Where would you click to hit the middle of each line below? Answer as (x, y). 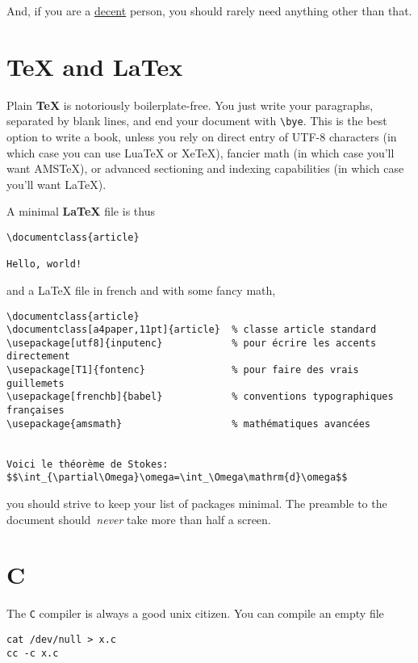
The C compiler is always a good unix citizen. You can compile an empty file (195, 613)
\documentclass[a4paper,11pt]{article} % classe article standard (192, 330)
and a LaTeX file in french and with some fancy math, (141, 290)
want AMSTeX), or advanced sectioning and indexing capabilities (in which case (205, 168)
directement (38, 357)
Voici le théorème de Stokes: (88, 464)
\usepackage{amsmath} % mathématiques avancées (189, 424)
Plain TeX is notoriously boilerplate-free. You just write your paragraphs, (190, 105)
